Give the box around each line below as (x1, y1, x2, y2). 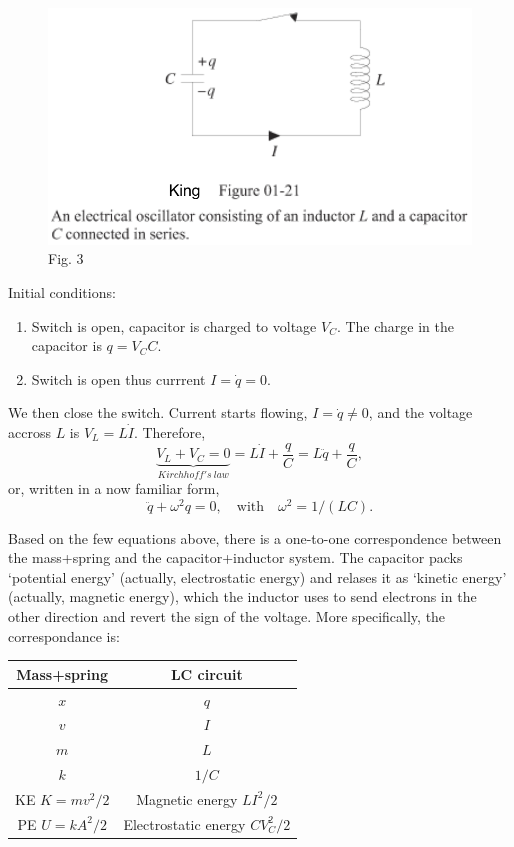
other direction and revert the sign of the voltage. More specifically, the (8, 606, 446, 627)
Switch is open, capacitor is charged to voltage (31, 315, 317, 336)
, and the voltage (368, 402, 473, 423)
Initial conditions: (8, 282, 116, 303)
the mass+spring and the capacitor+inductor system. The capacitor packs (8, 547, 463, 568)
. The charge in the (336, 315, 455, 336)
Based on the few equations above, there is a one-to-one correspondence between (8, 527, 502, 548)
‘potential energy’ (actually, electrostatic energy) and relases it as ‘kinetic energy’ (8, 566, 507, 587)
